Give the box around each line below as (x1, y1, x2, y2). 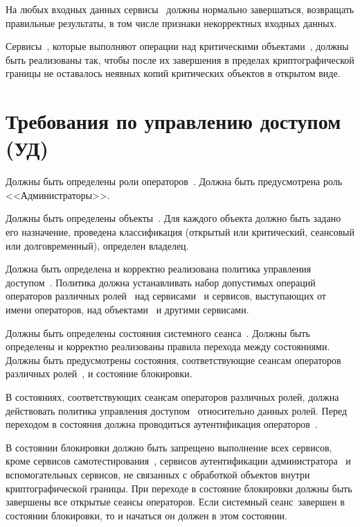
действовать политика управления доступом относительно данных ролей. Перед (6, 403, 348, 417)
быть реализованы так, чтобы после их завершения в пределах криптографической (6, 52, 354, 67)
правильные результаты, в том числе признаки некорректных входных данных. (6, 15, 337, 30)
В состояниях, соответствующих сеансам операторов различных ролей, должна (6, 390, 339, 404)
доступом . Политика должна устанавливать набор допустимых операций (6, 275, 316, 289)
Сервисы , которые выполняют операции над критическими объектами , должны (6, 39, 349, 53)
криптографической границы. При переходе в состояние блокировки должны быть (6, 481, 352, 495)
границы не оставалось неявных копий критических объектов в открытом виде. (6, 66, 341, 80)
